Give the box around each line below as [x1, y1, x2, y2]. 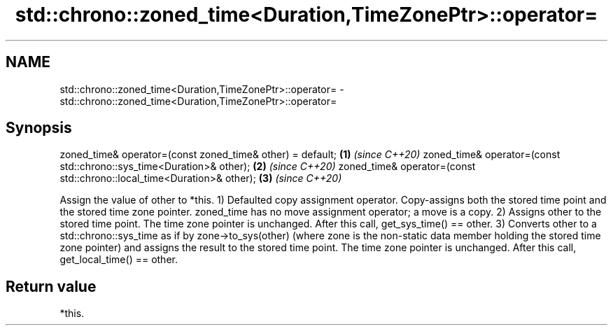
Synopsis [6, 119, 72, 137]
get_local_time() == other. [59, 253, 178, 266]
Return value [6, 277, 97, 295]
